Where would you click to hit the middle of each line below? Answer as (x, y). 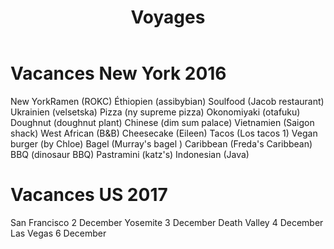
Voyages (168, 17)
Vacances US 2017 (89, 195)
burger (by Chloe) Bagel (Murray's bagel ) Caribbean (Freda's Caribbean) (161, 143)
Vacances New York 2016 (118, 73)
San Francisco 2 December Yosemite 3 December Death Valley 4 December (167, 222)
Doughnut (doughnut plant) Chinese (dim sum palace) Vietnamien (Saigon (162, 122)
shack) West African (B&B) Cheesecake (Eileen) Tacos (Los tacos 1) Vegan (164, 133)
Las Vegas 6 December (58, 233)
